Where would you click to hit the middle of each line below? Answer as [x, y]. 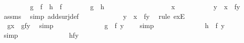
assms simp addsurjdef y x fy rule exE [94, 16]
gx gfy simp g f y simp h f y [116, 25]
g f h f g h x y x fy [135, 6]
